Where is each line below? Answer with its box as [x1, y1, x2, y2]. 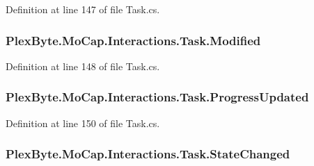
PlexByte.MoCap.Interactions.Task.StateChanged [6, 145, 290, 163]
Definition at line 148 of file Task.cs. [6, 58, 160, 73]
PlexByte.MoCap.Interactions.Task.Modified [6, 31, 261, 49]
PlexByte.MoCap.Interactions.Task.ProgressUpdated [6, 88, 309, 106]
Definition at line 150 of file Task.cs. [6, 115, 160, 130]
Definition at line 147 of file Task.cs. [6, 2, 160, 16]
